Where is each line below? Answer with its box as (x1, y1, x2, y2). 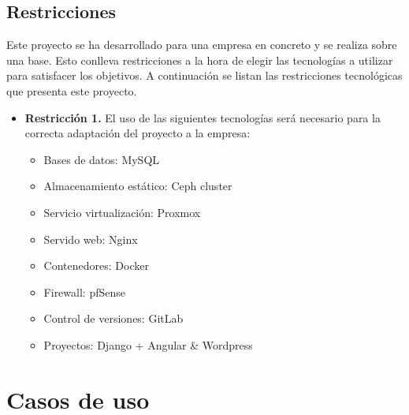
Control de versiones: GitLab (43, 310, 184, 327)
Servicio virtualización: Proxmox (43, 204, 201, 220)
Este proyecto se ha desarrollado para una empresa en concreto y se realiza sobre (6, 36, 397, 53)
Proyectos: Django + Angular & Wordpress (43, 336, 253, 353)
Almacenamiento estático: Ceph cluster (43, 178, 232, 194)
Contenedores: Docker (43, 257, 149, 274)
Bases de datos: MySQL (43, 151, 160, 167)
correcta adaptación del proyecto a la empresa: (24, 125, 251, 141)
